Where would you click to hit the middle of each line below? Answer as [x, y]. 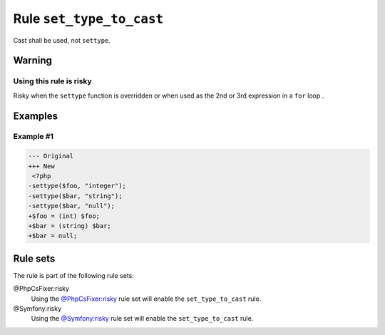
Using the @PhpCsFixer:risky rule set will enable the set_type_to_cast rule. [146, 299]
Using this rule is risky [52, 81]
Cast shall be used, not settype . [62, 40]
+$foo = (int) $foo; [64, 216]
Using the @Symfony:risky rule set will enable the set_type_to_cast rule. [142, 319]
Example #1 [33, 137]
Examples [36, 116]
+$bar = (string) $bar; [70, 226]
